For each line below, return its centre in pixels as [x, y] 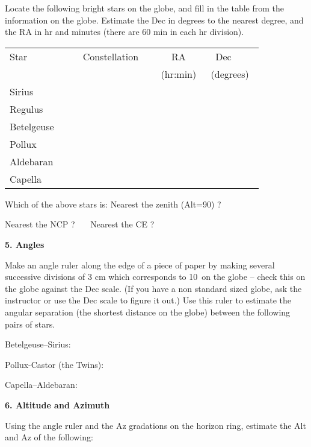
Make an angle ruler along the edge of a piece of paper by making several [140, 265]
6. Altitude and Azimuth [57, 404]
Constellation [111, 56]
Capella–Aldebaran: [41, 385]
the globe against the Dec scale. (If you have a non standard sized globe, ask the [153, 288]
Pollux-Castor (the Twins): [54, 364]
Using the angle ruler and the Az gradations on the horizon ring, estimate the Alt [155, 425]
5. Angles [25, 244]
